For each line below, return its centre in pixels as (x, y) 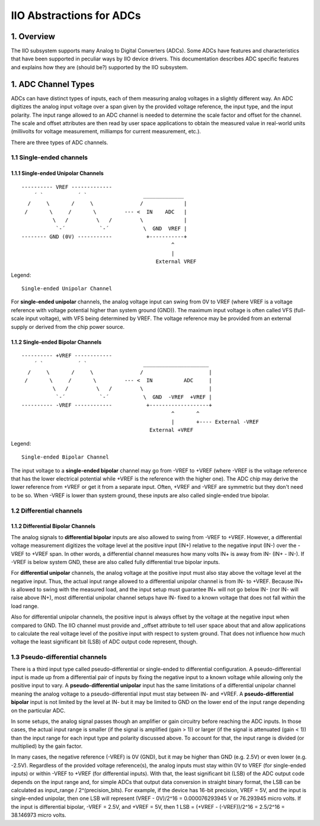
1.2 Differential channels (47, 511)
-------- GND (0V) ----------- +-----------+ (104, 237)
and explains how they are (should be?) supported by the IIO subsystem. (100, 67)
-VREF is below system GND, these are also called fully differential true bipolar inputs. (116, 562)
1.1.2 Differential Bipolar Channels (53, 526)
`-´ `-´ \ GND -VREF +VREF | (134, 397)
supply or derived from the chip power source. (68, 326)
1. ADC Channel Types (53, 84)
